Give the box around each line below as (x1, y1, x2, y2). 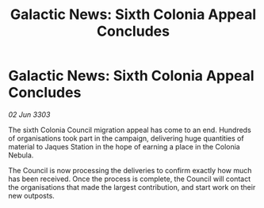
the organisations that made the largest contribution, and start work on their (8, 182, 256, 191)
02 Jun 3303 (8, 109, 51, 119)
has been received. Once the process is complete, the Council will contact (8, 174, 251, 183)
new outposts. (8, 191, 55, 200)
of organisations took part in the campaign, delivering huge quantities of (8, 133, 244, 143)
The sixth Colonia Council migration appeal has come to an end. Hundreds (8, 125, 251, 134)
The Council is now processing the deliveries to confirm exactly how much (8, 165, 252, 175)
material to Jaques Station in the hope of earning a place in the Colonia (8, 142, 240, 151)
